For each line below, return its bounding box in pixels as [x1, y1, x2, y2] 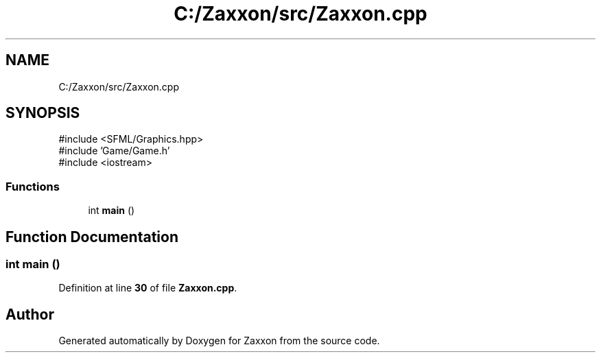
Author [5, 305, 54, 323]
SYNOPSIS [5, 104, 80, 122]
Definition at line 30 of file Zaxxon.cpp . [58, 282, 237, 294]
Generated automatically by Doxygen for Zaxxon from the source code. [58, 335, 380, 347]
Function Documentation [5, 228, 178, 246]
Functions [5, 179, 60, 193]
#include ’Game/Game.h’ [58, 145, 170, 157]
